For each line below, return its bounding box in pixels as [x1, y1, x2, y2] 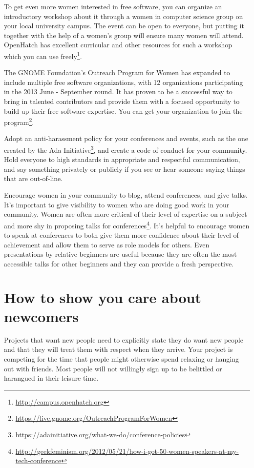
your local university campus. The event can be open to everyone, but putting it [4, 20, 244, 31]
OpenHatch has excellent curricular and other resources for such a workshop [4, 40, 232, 50]
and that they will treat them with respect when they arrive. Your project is [4, 344, 233, 354]
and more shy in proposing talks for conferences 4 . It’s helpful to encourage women [4, 219, 250, 230]
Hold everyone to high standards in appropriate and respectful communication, [4, 154, 240, 164]
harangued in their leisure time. [4, 373, 99, 383]
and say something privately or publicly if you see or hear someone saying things [4, 163, 245, 174]
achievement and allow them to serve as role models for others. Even [4, 239, 210, 249]
